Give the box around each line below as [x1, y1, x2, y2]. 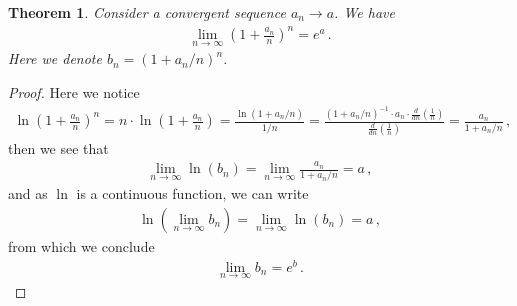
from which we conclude [8, 236, 155, 257]
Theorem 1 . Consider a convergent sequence [8, 2, 286, 22]
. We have [334, 2, 395, 22]
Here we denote [8, 48, 102, 69]
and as [8, 183, 48, 204]
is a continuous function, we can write [76, 183, 309, 204]
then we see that [8, 137, 109, 158]
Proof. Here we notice [8, 81, 140, 102]
